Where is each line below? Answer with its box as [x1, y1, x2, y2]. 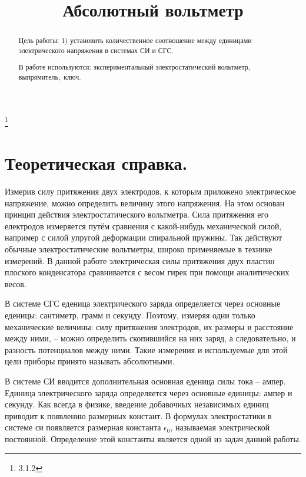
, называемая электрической [170, 421, 270, 433]
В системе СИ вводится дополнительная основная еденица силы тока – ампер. [5, 374, 286, 387]
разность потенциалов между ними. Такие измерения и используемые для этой [5, 343, 288, 356]
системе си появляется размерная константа [5, 421, 161, 433]
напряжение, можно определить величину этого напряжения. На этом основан [5, 196, 285, 209]
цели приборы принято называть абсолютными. [5, 355, 175, 367]
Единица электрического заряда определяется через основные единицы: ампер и [5, 386, 292, 399]
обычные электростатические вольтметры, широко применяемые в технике [5, 243, 272, 255]
